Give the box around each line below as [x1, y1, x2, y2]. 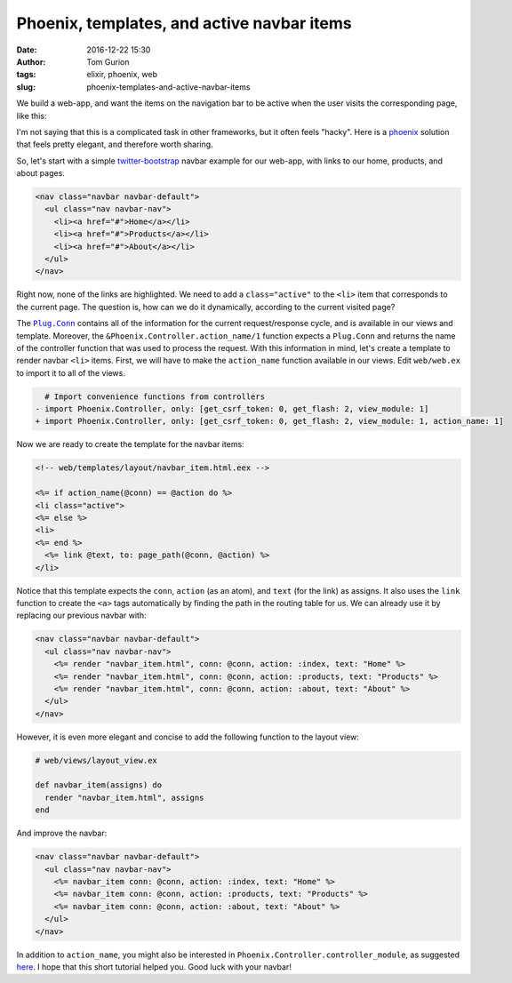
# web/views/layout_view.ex [35, 755, 157, 765]
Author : [16, 56, 46, 67]
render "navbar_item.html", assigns [44, 792, 204, 803]
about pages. [16, 168, 66, 179]
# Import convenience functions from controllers [44, 391, 266, 402]
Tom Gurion [86, 56, 130, 67]
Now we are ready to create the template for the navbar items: [16, 439, 244, 450]
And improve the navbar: [16, 827, 108, 839]
